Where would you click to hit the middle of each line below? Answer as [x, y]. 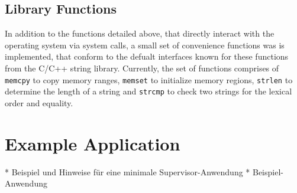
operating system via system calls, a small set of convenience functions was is [145, 45]
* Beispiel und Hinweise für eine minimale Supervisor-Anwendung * [127, 171]
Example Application [93, 143]
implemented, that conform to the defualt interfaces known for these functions [147, 56]
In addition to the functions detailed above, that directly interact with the [140, 33]
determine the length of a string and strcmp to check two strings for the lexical [148, 91]
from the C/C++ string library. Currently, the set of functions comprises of [142, 68]
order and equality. [39, 102]
